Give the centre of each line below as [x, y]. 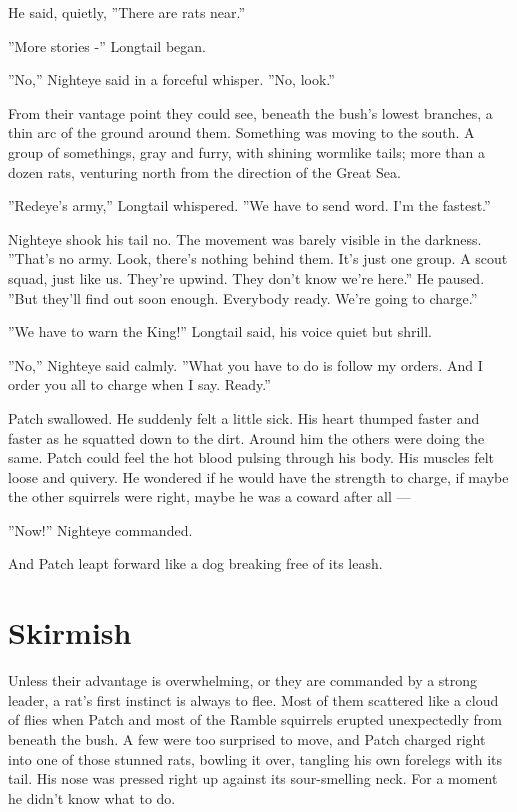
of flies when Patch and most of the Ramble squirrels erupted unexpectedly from [255, 719]
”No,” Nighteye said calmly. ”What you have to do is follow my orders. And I [245, 364]
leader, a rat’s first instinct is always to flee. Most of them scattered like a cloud [253, 699]
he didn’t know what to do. [92, 797]
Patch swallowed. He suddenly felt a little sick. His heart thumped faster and [244, 417]
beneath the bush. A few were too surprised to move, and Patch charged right [247, 738]
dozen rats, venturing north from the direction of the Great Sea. [204, 171]
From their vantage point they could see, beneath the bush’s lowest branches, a [250, 112]
